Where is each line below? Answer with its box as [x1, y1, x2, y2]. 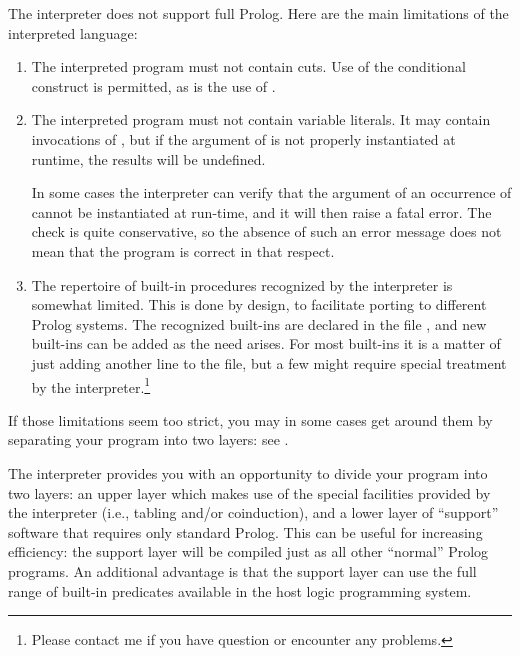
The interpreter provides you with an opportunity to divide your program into [8, 462, 488, 483]
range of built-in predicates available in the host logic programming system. [8, 580, 472, 601]
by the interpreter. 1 [31, 373, 151, 397]
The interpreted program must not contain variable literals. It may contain [31, 109, 491, 130]
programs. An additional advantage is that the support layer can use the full [8, 560, 477, 581]
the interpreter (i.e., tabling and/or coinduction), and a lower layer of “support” [8, 502, 499, 523]
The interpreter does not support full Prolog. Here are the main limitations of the [8, 3, 509, 23]
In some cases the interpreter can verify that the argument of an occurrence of [31, 182, 512, 203]
